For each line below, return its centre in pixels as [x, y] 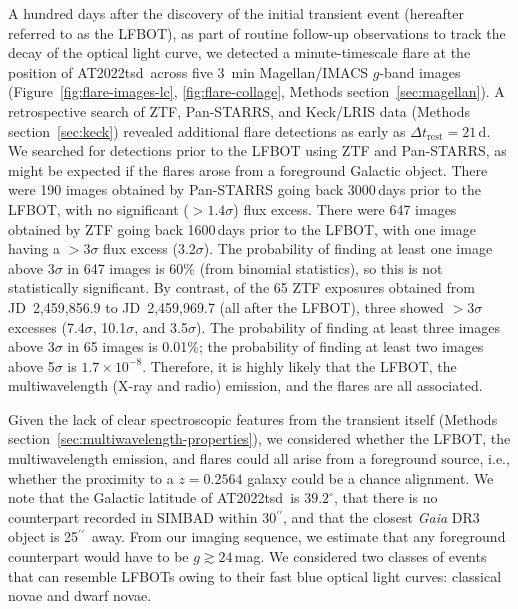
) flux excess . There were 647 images [345, 208]
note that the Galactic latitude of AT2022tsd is [154, 497]
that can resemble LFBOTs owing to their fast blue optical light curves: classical [255, 575]
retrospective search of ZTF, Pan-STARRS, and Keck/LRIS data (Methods [239, 110]
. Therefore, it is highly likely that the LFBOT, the [299, 365]
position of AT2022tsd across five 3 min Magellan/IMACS [188, 71]
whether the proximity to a [91, 477]
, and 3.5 [161, 326]
